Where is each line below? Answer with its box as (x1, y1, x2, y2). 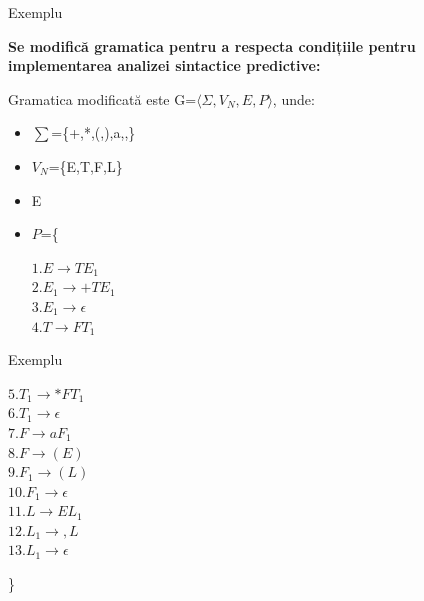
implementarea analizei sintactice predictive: (8, 55, 321, 76)
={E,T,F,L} (48, 155, 123, 176)
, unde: (272, 88, 315, 109)
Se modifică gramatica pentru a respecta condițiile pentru (8, 35, 416, 56)
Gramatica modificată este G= (8, 88, 197, 109)
